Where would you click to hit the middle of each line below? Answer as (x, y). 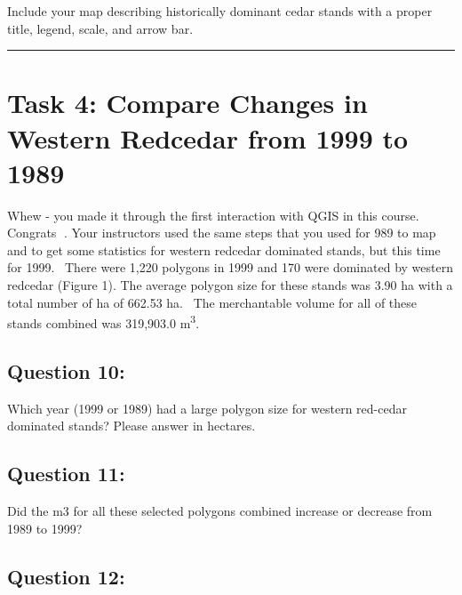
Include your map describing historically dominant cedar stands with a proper (220, 11)
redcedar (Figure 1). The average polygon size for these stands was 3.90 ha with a (230, 285)
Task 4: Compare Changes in (187, 103)
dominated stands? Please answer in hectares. (131, 426)
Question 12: (66, 576)
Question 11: (66, 474)
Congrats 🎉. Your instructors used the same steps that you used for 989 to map (222, 233)
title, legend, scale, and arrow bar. (100, 28)
